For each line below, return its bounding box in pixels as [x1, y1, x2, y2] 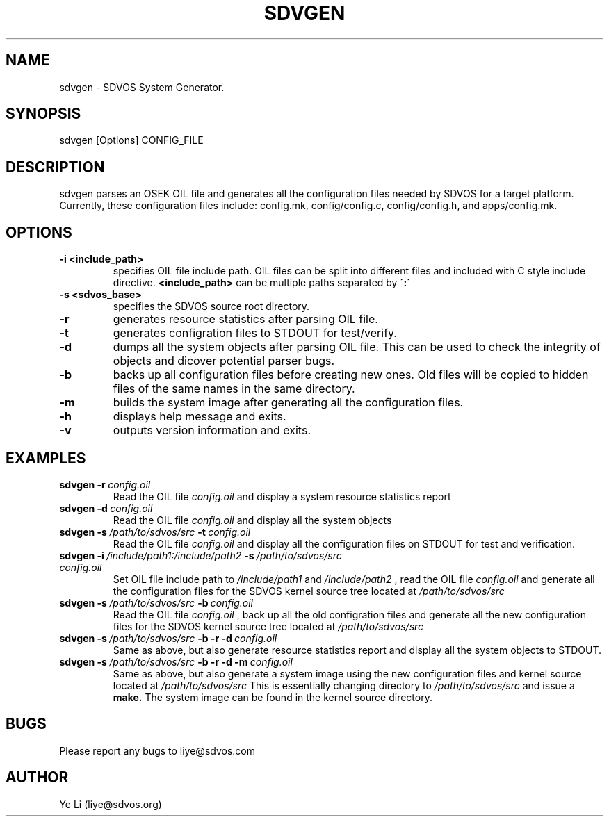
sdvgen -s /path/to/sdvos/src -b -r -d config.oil [59, 632, 277, 644]
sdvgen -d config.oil [59, 502, 153, 514]
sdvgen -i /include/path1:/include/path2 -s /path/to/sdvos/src [59, 549, 342, 561]
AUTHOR [6, 768, 69, 787]
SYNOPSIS [6, 105, 81, 123]
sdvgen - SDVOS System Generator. [59, 81, 225, 93]
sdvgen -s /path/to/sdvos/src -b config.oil [59, 596, 253, 609]
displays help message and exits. [113, 409, 286, 424]
